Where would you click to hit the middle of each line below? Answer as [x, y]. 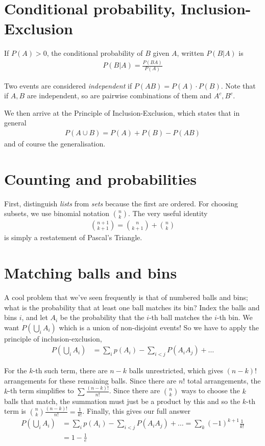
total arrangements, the [224, 380]
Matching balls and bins [91, 273]
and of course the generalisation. [55, 143]
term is [15, 411]
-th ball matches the [180, 317]
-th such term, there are [70, 370]
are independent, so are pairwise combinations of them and [119, 95]
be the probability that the [102, 317]
